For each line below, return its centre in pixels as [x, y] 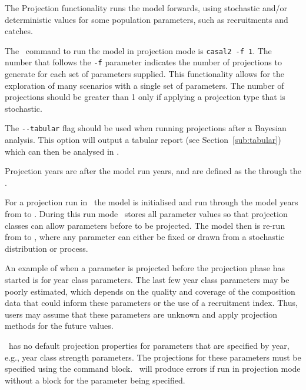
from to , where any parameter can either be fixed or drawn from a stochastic [145, 237]
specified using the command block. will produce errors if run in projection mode [153, 369]
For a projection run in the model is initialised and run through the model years [152, 202]
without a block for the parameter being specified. [95, 380]
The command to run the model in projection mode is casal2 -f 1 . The [138, 50]
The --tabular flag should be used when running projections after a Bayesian [146, 128]
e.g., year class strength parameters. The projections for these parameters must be [153, 357]
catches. [19, 31]
